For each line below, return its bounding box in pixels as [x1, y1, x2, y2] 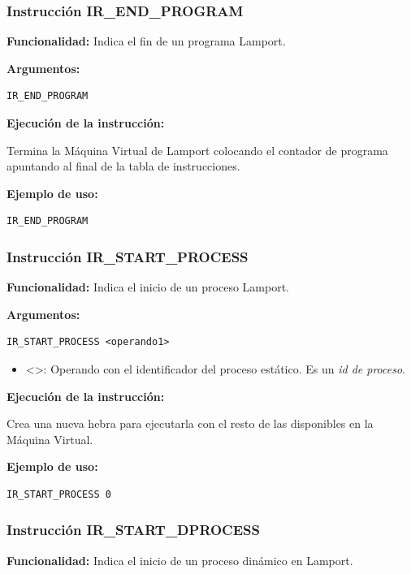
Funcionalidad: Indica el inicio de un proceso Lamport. [6, 278, 289, 296]
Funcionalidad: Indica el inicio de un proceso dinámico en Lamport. [6, 551, 353, 568]
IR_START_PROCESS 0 [6, 488, 111, 500]
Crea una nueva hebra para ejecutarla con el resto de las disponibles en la [6, 415, 374, 432]
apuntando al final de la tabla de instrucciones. [6, 158, 240, 175]
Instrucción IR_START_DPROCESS [6, 520, 260, 540]
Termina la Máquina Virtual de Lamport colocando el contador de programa [6, 141, 388, 158]
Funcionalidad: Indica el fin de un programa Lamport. [6, 32, 286, 50]
